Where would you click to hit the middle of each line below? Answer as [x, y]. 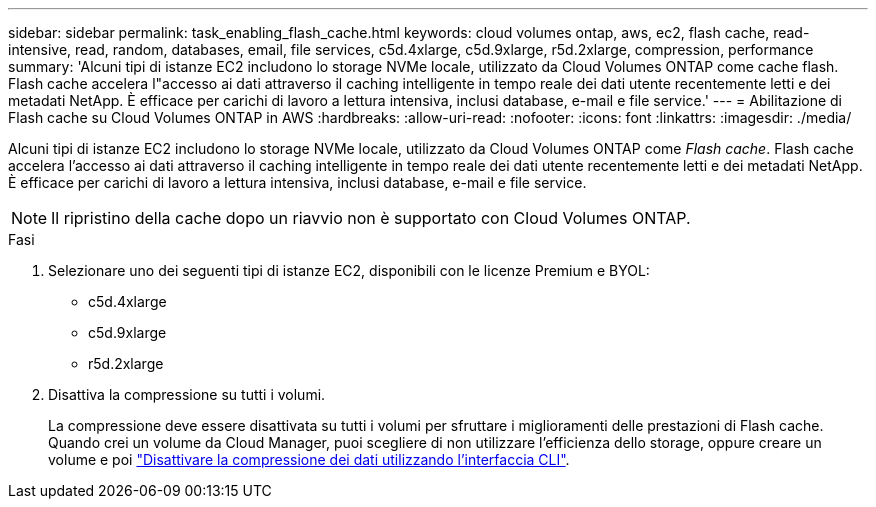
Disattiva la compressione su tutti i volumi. [187, 394]
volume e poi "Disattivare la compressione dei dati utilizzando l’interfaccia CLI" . [309, 459]
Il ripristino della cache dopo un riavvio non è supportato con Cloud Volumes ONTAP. [371, 218]
